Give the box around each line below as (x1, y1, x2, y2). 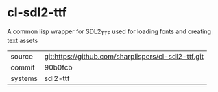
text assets (7, 36, 38, 44)
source (10, 51, 33, 61)
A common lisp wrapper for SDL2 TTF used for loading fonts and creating (7, 27, 211, 37)
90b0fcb (44, 63, 73, 72)
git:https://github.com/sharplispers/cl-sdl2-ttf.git (44, 51, 204, 61)
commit (10, 63, 35, 72)
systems (10, 74, 38, 83)
